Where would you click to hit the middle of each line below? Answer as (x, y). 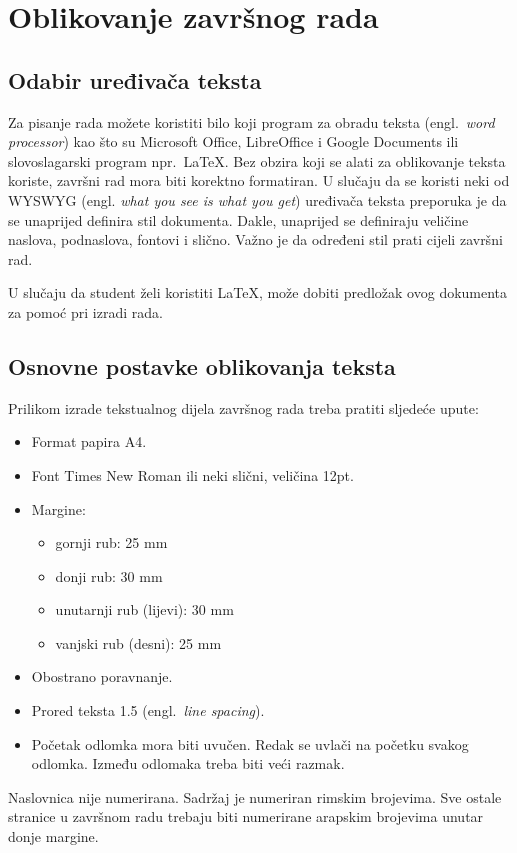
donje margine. (53, 836)
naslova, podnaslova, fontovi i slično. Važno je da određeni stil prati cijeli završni (255, 239)
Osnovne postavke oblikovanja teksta (202, 365)
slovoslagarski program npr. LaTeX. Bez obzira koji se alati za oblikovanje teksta (257, 160)
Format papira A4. (89, 441)
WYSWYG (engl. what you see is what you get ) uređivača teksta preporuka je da (257, 199)
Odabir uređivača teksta (135, 79)
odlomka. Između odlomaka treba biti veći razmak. (188, 763)
